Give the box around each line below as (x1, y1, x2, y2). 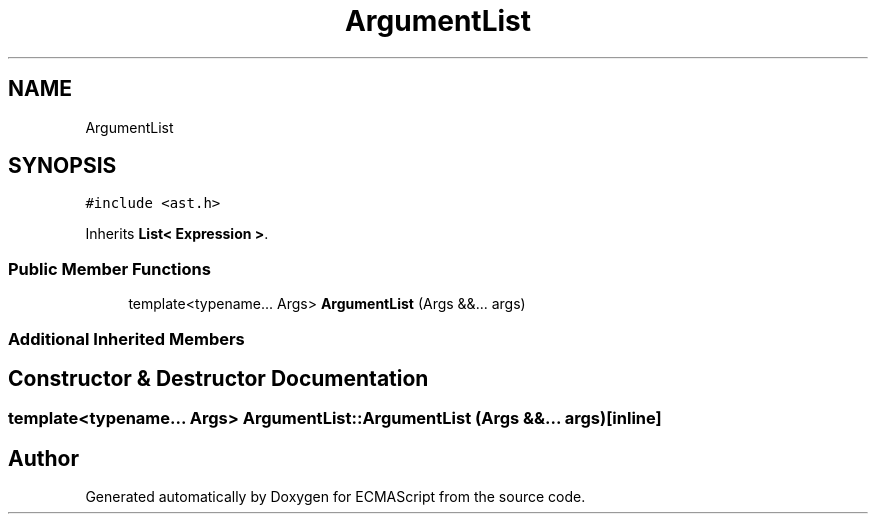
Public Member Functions (8, 258, 211, 279)
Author (8, 445, 79, 471)
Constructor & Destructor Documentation (8, 365, 429, 391)
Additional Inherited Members (8, 328, 245, 349)
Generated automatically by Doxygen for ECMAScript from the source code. (85, 488, 586, 506)
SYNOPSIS (8, 153, 117, 179)
